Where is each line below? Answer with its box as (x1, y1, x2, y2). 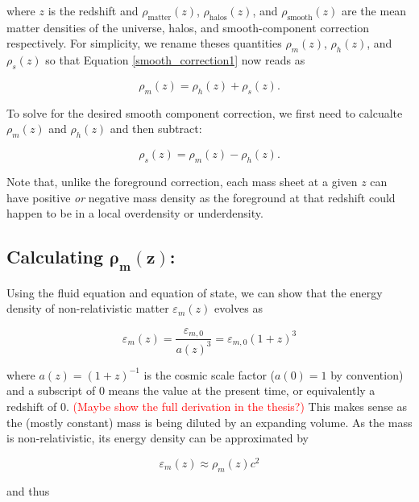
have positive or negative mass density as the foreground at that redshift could (6, 189, 396, 205)
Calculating (6, 244, 104, 269)
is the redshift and (48, 2, 139, 19)
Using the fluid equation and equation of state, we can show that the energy (6, 284, 383, 301)
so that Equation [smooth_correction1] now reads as (45, 52, 305, 68)
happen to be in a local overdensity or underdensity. (6, 205, 263, 222)
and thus (6, 482, 50, 499)
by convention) (330, 366, 404, 383)
